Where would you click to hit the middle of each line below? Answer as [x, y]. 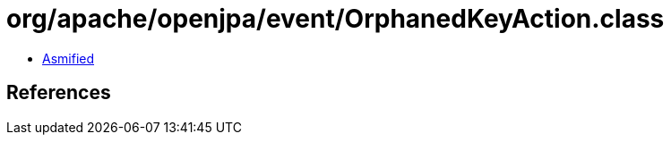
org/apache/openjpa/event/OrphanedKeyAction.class [335, 19]
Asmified [69, 58]
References [59, 93]
